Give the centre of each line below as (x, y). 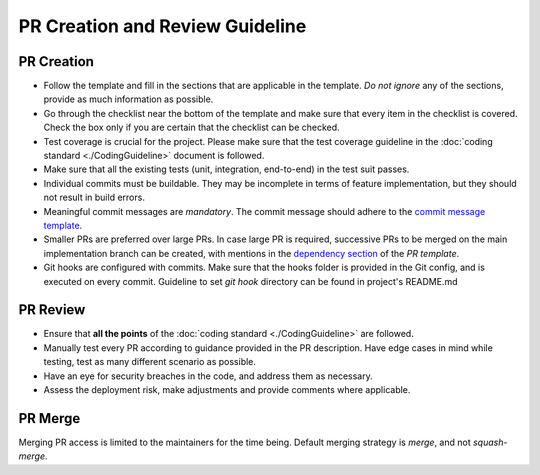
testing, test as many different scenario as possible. (150, 362)
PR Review (52, 310)
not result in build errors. (94, 197)
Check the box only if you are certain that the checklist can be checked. (191, 127)
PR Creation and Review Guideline (162, 26)
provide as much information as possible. (128, 99)
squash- (490, 442)
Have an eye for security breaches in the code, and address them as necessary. (208, 376)
